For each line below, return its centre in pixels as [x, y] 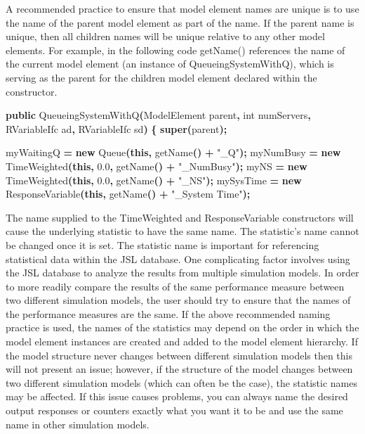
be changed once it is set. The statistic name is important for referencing [162, 244]
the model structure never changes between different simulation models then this [179, 355]
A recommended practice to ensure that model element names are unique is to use [182, 8]
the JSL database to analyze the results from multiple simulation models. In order [182, 273]
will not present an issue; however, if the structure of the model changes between [179, 369]
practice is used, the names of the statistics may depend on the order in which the [182, 327]
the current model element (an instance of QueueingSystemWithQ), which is [170, 64]
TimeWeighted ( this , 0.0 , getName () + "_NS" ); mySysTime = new [154, 180]
